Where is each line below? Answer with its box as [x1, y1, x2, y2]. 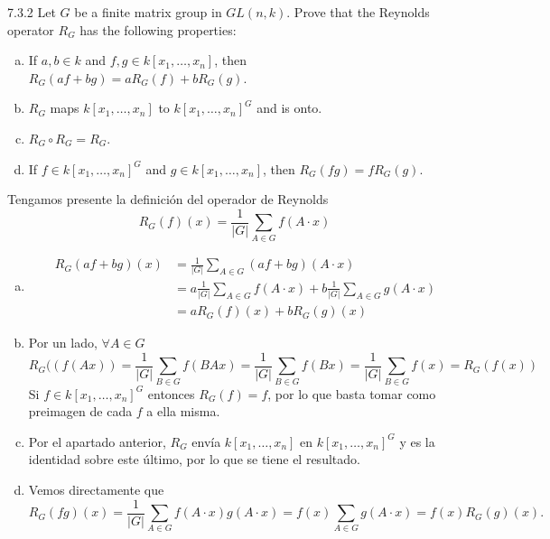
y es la [399, 432, 435, 451]
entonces [147, 384, 195, 403]
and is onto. [256, 98, 322, 117]
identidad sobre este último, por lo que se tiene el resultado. [28, 450, 360, 469]
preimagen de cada [28, 402, 133, 421]
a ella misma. [146, 402, 220, 421]
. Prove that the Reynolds [286, 3, 430, 21]
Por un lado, [28, 333, 98, 352]
